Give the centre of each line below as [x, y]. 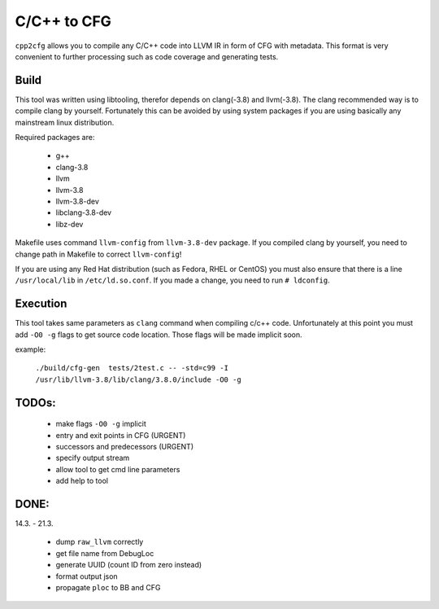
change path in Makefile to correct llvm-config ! [98, 254]
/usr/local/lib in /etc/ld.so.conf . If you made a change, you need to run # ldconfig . [172, 280]
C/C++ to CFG [63, 21]
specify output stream [93, 458]
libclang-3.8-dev [84, 212]
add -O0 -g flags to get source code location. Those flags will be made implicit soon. [159, 335]
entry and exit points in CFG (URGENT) [121, 435]
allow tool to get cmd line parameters [118, 469]
